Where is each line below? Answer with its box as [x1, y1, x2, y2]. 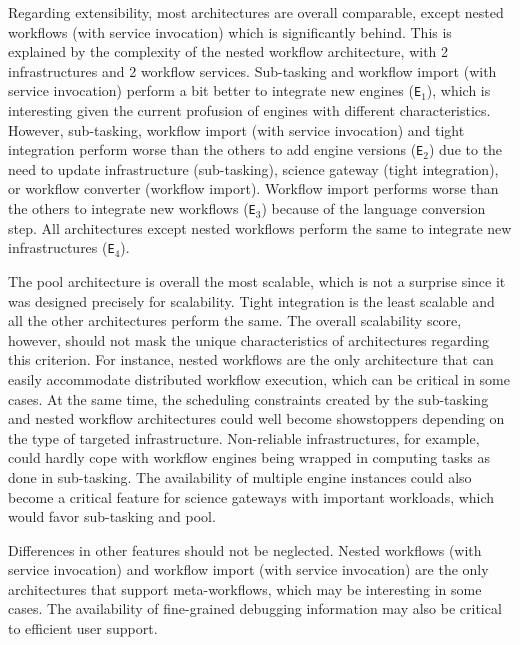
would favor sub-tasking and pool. [8, 506, 216, 527]
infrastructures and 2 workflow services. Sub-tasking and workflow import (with [8, 60, 497, 81]
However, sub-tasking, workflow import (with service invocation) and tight [8, 119, 465, 140]
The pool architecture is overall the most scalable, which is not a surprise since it [8, 270, 506, 291]
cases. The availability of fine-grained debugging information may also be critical [8, 598, 502, 619]
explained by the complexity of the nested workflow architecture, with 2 [8, 41, 449, 62]
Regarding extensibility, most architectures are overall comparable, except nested [8, 2, 504, 22]
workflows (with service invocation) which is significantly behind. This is [8, 21, 452, 42]
